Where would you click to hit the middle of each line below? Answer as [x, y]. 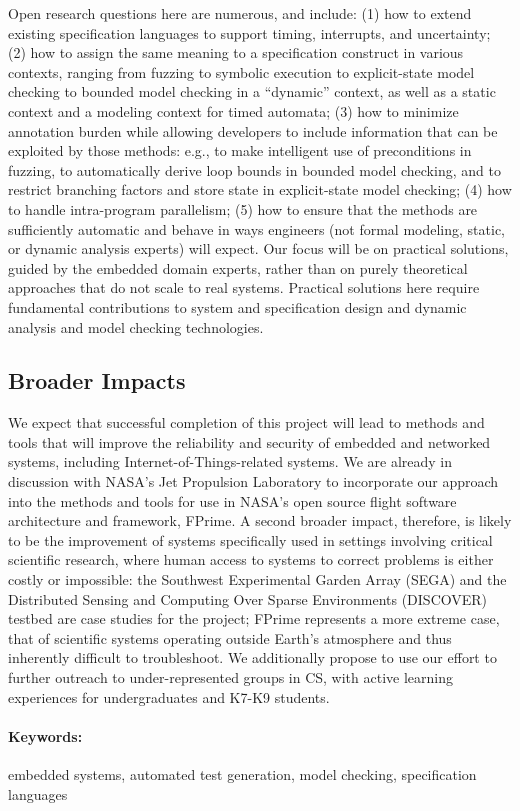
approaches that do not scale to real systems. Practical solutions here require [244, 287]
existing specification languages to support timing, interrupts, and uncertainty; [249, 32]
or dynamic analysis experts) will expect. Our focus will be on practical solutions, [258, 248]
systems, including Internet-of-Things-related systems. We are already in [230, 461]
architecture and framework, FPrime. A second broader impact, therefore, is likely [260, 520]
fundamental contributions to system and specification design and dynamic [237, 306]
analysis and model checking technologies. [136, 326]
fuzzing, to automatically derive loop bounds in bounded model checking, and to [254, 169]
